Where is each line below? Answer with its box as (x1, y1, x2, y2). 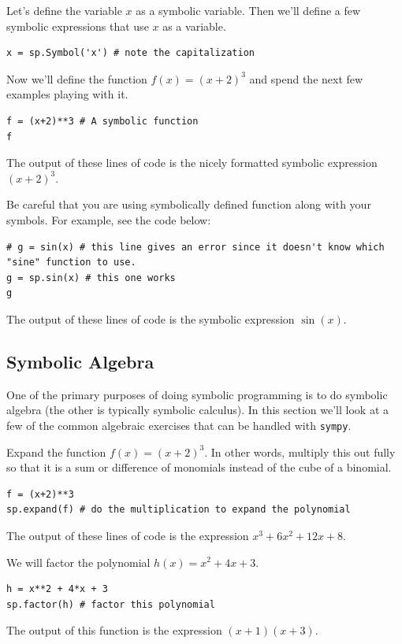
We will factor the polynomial (6, 553, 151, 570)
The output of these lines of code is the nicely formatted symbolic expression (6, 154, 378, 171)
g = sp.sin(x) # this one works (6, 272, 176, 283)
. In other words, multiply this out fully (204, 443, 396, 460)
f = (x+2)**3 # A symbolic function (6, 115, 199, 127)
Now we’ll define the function (6, 70, 147, 87)
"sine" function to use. (6, 257, 136, 268)
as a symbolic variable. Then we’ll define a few (136, 2, 361, 18)
